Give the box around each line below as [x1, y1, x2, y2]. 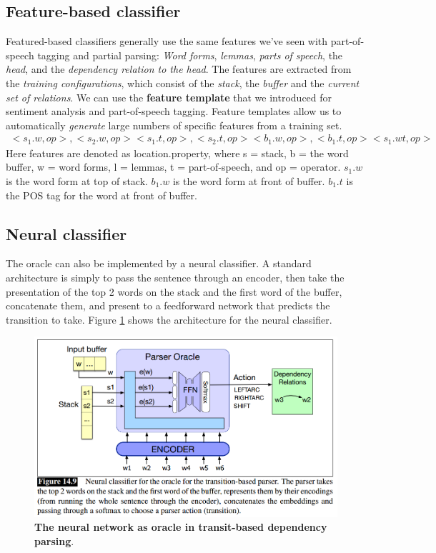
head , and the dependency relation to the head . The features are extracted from [6, 61, 352, 76]
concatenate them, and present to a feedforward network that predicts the [6, 298, 330, 313]
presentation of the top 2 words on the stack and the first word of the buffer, [6, 284, 342, 299]
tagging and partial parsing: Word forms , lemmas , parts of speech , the [37, 47, 343, 62]
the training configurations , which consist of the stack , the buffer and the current [6, 75, 360, 90]
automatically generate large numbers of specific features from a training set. [6, 117, 342, 132]
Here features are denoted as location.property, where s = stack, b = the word [6, 145, 349, 160]
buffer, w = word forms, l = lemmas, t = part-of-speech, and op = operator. [6, 159, 341, 174]
